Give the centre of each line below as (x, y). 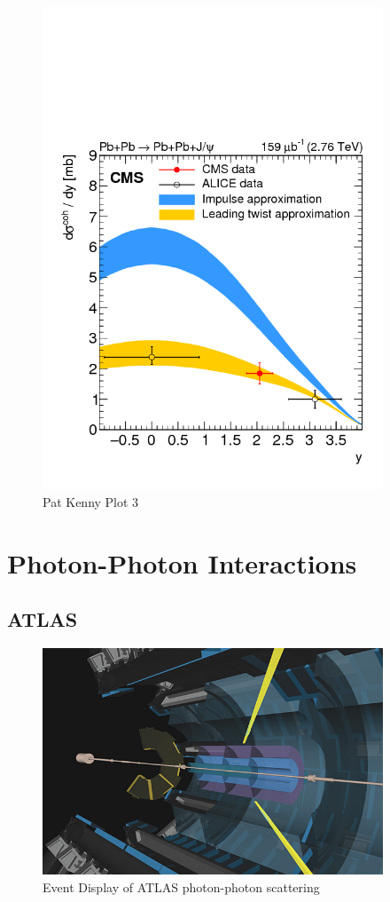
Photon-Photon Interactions (182, 562)
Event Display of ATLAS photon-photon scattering (181, 886)
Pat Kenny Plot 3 (91, 502)
